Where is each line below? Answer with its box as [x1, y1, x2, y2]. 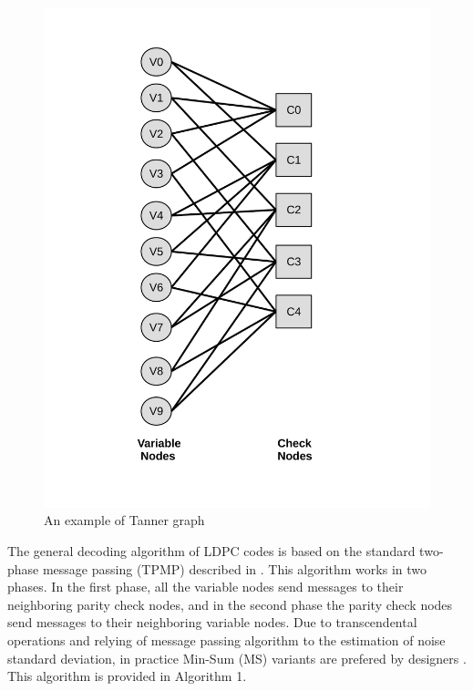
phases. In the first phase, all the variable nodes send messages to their [7, 577, 404, 596]
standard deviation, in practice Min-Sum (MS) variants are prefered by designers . [7, 648, 467, 667]
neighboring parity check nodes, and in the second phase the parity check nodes [7, 594, 453, 614]
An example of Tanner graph [44, 511, 205, 530]
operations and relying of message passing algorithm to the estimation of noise [7, 631, 446, 650]
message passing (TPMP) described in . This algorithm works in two [42, 559, 427, 578]
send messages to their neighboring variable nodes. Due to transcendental [7, 613, 417, 632]
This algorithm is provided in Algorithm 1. [7, 666, 247, 686]
